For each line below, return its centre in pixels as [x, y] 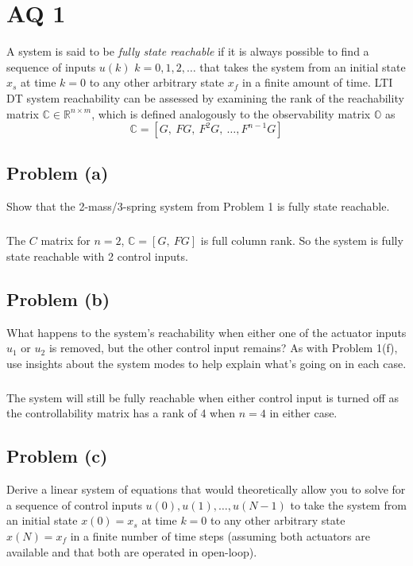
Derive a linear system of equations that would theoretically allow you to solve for [206, 489]
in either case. [303, 413]
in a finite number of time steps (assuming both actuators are [220, 535]
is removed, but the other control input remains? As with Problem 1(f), [223, 348]
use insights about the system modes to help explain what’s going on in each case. [206, 363]
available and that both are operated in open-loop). [132, 551]
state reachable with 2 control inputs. [97, 256]
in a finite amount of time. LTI [318, 82]
